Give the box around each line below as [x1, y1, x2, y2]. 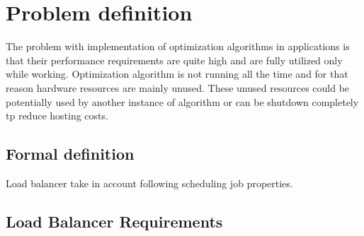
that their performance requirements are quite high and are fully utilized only [6, 52, 343, 67]
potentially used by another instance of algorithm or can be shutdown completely [6, 94, 359, 109]
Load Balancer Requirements [6, 210, 223, 232]
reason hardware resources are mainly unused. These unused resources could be [6, 80, 350, 95]
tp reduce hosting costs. [6, 108, 108, 123]
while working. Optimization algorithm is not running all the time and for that [6, 66, 348, 81]
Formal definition [6, 143, 135, 165]
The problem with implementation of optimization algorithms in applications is [6, 39, 350, 54]
